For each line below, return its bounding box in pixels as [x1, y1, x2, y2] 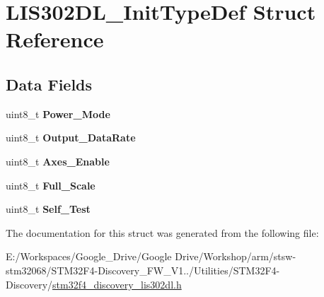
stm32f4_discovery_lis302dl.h [52, 276, 182, 291]
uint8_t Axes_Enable [6, 153, 110, 168]
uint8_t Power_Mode [6, 106, 110, 121]
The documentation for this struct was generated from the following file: [6, 225, 319, 240]
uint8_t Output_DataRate [6, 130, 136, 145]
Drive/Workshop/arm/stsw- [175, 249, 296, 264]
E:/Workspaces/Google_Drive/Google [6, 249, 172, 264]
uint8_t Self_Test [6, 202, 91, 216]
